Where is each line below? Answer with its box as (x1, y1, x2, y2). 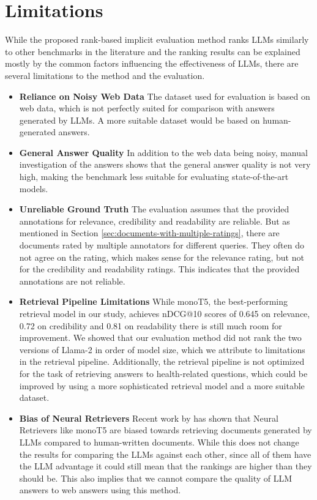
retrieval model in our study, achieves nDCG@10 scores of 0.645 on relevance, (19, 307, 310, 319)
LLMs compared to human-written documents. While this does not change (19, 435, 299, 448)
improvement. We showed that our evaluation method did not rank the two (19, 331, 302, 344)
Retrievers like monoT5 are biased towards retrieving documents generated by (19, 424, 312, 436)
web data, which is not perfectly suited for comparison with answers (19, 102, 275, 114)
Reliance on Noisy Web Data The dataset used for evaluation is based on (19, 89, 310, 102)
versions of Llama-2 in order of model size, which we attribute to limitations (19, 343, 305, 356)
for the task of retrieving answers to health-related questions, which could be (19, 367, 308, 379)
